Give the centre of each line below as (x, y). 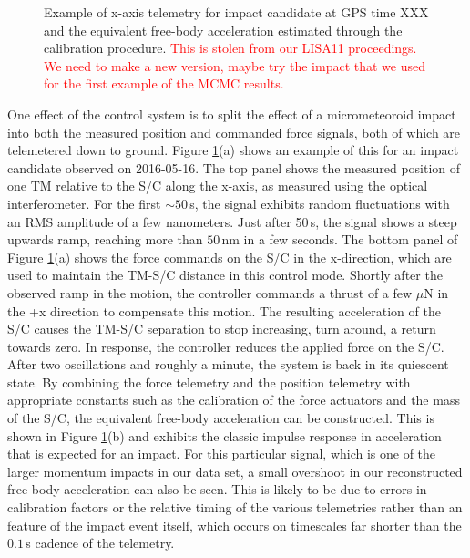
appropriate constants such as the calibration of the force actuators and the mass (234, 400)
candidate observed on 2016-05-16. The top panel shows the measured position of (234, 167)
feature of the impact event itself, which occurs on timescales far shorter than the (235, 525)
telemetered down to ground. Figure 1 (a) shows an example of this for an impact (233, 150)
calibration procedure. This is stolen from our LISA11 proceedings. (230, 48)
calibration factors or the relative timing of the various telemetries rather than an (235, 507)
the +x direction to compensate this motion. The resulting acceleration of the (224, 310)
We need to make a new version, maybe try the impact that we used (235, 65)
